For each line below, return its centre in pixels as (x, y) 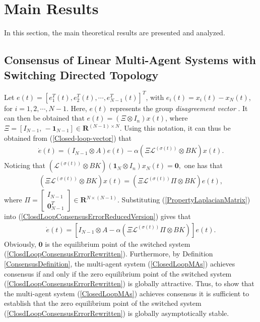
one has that (203, 165)
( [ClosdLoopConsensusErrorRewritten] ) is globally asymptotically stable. (117, 313)
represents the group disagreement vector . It (179, 108)
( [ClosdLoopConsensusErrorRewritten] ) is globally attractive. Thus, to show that (129, 283)
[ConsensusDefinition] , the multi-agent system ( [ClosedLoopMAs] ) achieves (120, 264)
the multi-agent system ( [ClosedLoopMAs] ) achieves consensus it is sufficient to (127, 293)
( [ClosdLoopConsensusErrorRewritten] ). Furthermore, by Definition (109, 254)
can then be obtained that (44, 118)
